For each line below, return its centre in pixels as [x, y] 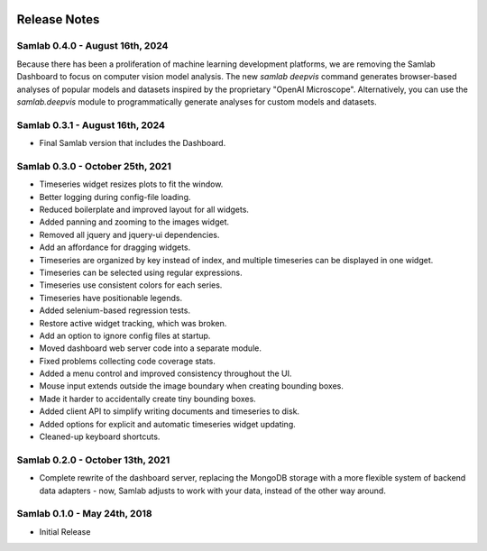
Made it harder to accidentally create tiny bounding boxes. [147, 399]
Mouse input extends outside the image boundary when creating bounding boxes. [192, 386]
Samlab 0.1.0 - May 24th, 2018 [84, 514]
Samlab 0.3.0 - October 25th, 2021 [94, 166]
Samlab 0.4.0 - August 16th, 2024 [92, 46]
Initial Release [65, 531]
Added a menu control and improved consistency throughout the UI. [165, 373]
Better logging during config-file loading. [115, 197]
